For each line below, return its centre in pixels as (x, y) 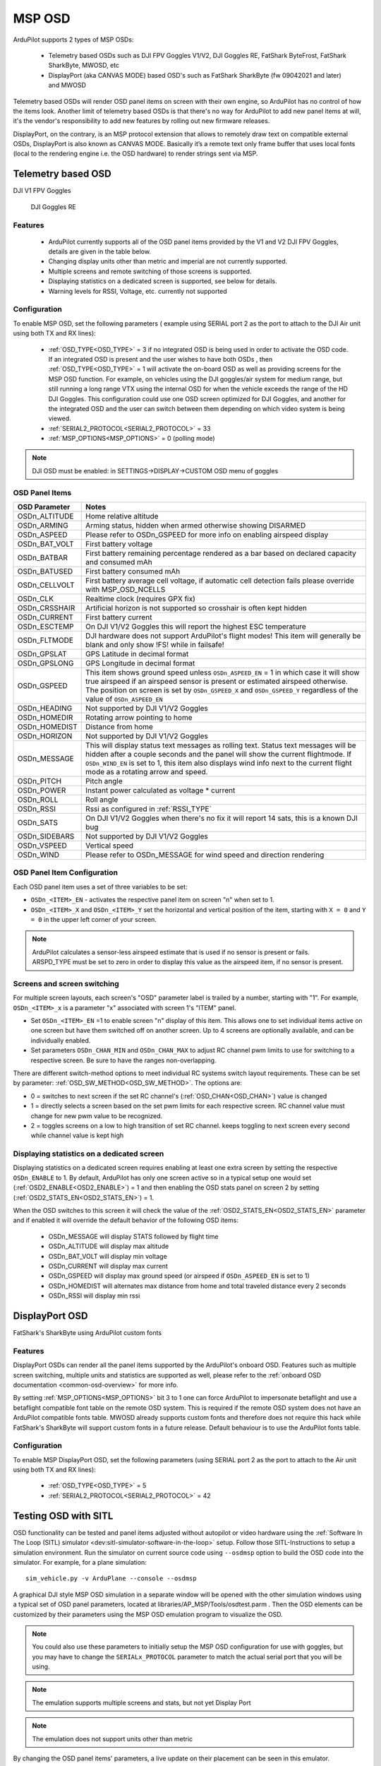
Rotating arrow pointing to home (139, 718)
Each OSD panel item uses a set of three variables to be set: (100, 887)
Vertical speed (110, 846)
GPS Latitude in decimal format (137, 654)
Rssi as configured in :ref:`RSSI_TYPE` (149, 809)
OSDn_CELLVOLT (46, 585)
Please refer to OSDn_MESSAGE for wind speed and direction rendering (205, 855)
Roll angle (102, 800)
